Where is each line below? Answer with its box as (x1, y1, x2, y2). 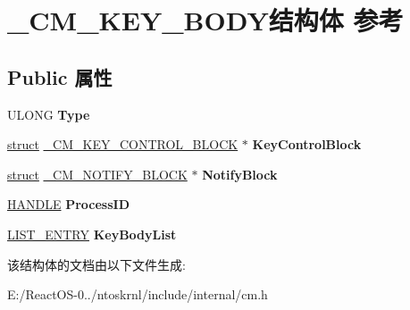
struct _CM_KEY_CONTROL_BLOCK (7, 135, 238, 154)
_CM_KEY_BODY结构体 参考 (7, 2, 404, 38)
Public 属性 (7, 63, 113, 90)
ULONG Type (7, 105, 90, 123)
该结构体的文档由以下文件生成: (7, 255, 186, 273)
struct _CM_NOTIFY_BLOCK (7, 164, 188, 183)
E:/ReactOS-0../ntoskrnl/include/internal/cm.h (7, 285, 268, 304)
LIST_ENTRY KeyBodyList (7, 224, 177, 243)
